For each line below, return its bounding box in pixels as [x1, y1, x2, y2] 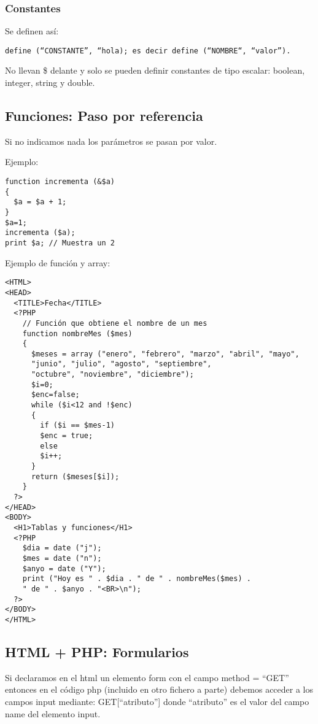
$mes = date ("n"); [22, 553, 102, 563]
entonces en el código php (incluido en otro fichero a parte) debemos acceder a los [5, 683, 314, 696]
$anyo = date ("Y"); [22, 564, 106, 573]
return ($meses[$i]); [31, 472, 120, 481]
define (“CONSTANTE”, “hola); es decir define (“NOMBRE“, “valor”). [5, 46, 291, 55]
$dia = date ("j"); [22, 544, 102, 553]
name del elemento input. [5, 707, 101, 720]
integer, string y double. [5, 76, 95, 89]
